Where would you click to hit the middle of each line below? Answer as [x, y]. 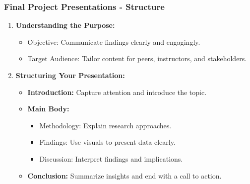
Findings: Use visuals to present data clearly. [107, 142]
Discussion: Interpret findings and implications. [111, 158]
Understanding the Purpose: [65, 25]
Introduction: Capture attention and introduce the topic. [117, 92]
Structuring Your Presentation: [70, 75]
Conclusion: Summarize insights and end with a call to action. [125, 175]
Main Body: [48, 109]
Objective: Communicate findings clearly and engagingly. [114, 42]
